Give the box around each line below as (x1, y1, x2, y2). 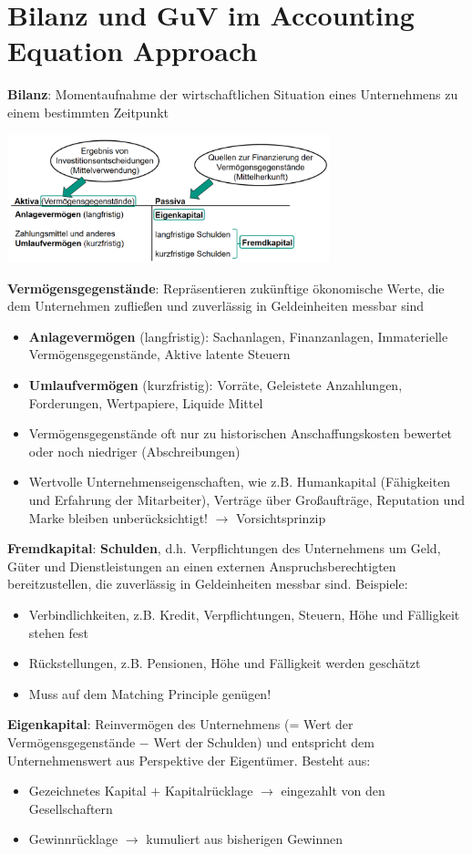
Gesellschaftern (28, 798, 113, 818)
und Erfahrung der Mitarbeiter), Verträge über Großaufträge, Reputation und (28, 490, 465, 509)
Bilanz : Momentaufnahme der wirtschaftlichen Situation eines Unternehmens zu (7, 85, 458, 104)
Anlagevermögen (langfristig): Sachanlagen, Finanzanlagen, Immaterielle (28, 326, 448, 345)
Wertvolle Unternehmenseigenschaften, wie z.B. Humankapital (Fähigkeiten (28, 472, 451, 491)
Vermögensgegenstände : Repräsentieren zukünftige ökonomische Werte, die (7, 278, 445, 297)
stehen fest (28, 622, 88, 642)
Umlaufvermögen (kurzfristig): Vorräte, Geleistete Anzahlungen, (28, 376, 403, 395)
